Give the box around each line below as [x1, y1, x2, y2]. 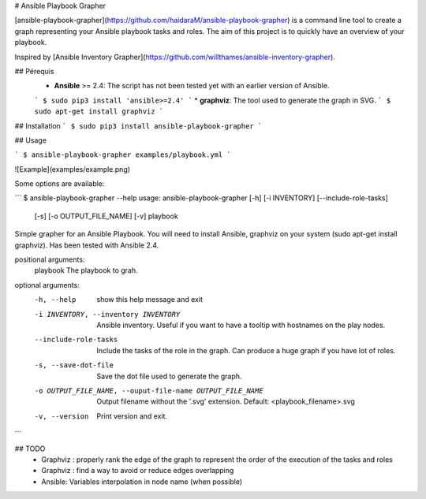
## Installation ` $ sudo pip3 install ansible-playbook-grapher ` [14, 121, 263, 130]
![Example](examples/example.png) [14, 164, 130, 173]
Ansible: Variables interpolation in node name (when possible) [41, 477, 243, 486]
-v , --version [34, 411, 89, 421]
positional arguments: [14, 255, 85, 264]
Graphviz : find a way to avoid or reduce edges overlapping [41, 466, 234, 475]
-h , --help [34, 296, 77, 304]
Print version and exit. [96, 411, 168, 421]
